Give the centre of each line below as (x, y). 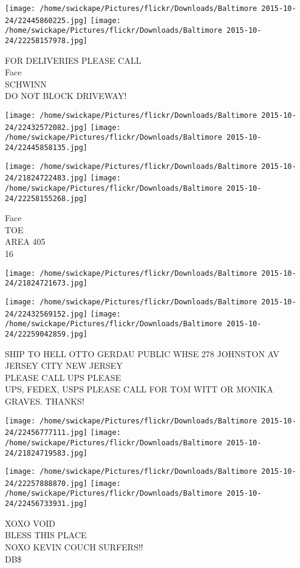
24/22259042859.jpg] (46, 334)
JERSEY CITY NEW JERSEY (64, 365)
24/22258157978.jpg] (46, 40)
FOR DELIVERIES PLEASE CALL (73, 60)
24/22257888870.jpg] (46, 483)
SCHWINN (26, 84)
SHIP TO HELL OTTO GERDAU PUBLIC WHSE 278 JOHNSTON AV (142, 353)
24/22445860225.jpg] (46, 20)
